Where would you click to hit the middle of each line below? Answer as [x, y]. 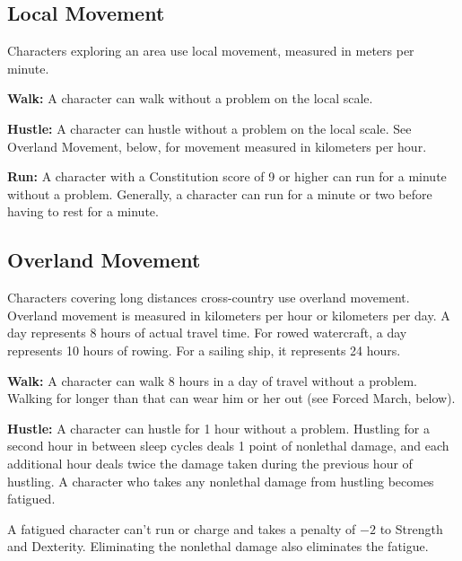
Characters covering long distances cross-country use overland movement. [209, 298]
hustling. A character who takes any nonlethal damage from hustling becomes [221, 481]
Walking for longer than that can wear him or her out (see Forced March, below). [231, 398]
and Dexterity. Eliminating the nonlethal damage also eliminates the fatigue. [218, 546]
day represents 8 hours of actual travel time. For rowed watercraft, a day [207, 333]
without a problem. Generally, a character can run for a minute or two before [220, 193]
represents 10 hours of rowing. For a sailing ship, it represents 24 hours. [204, 350]
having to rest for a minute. [83, 211]
